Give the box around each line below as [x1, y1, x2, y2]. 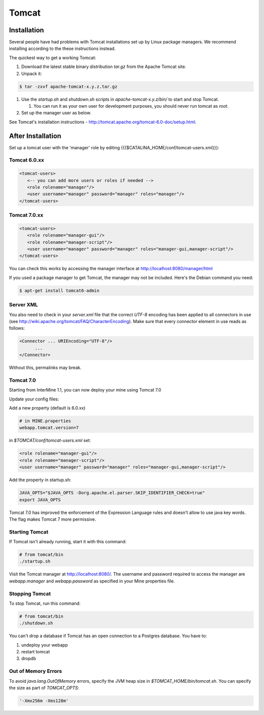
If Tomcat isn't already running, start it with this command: [9, 539, 127, 545]
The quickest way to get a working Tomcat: [9, 54, 96, 61]
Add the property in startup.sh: [9, 477, 71, 483]
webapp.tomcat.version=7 [19, 425, 79, 431]
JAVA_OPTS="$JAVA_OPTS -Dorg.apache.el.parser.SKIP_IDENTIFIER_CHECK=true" [19, 490, 205, 496]
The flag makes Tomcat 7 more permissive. [9, 516, 96, 522]
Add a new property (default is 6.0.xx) [9, 405, 86, 411]
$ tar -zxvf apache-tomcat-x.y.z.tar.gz [19, 84, 117, 89]
